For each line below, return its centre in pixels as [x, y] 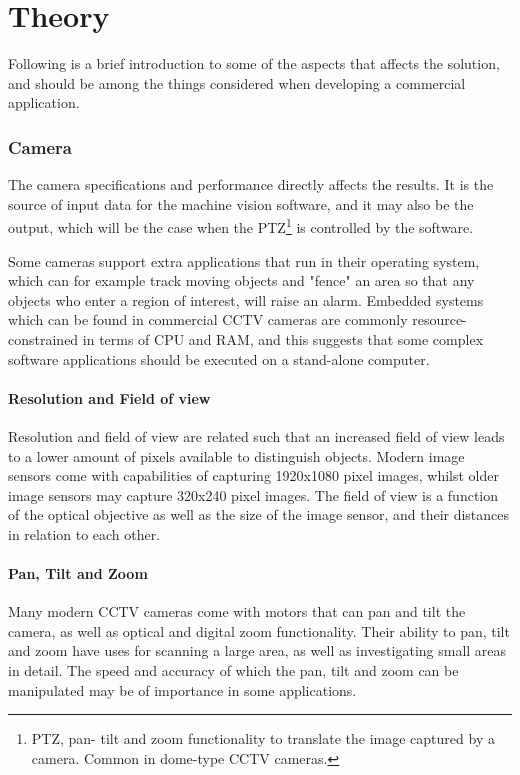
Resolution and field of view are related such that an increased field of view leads [256, 435]
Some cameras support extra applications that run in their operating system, [244, 260]
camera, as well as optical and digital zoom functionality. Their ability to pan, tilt [259, 630]
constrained [43, 338]
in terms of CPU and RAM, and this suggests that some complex [283, 338]
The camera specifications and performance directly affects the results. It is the [251, 184]
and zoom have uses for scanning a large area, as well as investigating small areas [257, 650]
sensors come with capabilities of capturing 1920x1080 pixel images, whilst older [253, 475]
